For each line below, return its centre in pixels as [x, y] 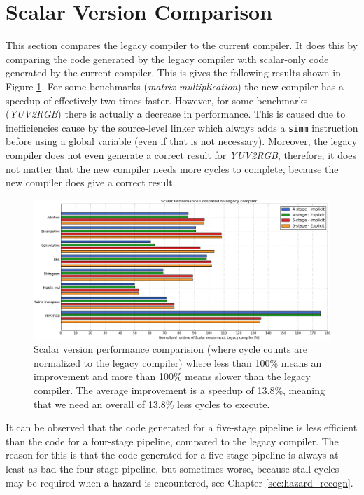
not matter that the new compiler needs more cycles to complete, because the [172, 168]
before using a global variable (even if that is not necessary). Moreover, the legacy [182, 141]
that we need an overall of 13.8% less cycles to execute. [152, 404]
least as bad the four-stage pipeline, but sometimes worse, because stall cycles [173, 469]
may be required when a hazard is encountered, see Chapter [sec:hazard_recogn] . [180, 482]
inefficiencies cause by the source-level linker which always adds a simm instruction [182, 127]
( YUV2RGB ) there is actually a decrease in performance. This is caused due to [176, 114]
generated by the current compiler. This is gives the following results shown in [173, 72]
